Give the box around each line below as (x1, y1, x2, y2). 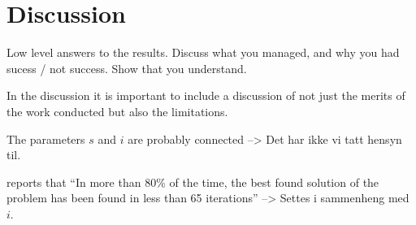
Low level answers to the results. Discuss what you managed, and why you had (6, 44, 400, 61)
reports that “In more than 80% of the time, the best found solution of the (6, 173, 379, 190)
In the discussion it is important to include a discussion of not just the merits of (6, 87, 405, 104)
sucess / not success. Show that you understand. (6, 59, 247, 76)
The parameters (6, 130, 85, 147)
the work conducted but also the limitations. (6, 102, 228, 119)
